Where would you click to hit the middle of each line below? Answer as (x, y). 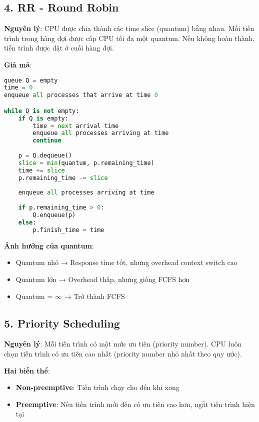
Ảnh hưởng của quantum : (49, 245)
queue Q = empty (31, 80)
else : (27, 222)
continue (47, 141)
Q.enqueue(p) (54, 215)
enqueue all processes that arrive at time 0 (81, 95)
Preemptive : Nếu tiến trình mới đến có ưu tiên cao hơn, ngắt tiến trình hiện (135, 404)
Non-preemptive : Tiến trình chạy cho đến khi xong (97, 387)
